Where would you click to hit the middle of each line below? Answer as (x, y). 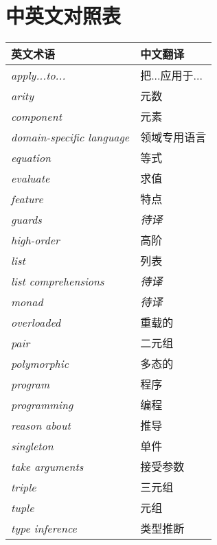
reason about (41, 425)
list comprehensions (58, 281)
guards (26, 219)
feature (27, 198)
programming (42, 404)
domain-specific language (70, 137)
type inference (44, 528)
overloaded (36, 322)
